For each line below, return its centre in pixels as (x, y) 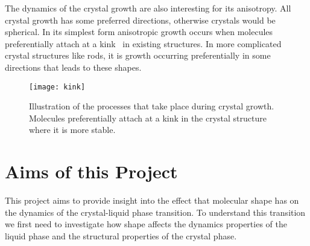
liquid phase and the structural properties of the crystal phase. (121, 235)
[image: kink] (57, 87)
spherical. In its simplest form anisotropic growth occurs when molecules (139, 32)
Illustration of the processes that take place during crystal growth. (152, 106)
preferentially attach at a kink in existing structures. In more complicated (143, 43)
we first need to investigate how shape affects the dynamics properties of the (146, 224)
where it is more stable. (72, 130)
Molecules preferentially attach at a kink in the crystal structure (148, 118)
